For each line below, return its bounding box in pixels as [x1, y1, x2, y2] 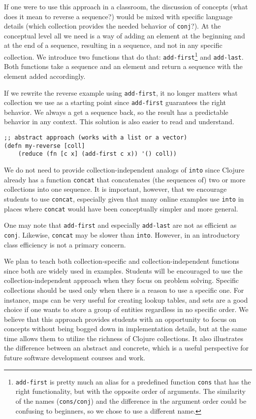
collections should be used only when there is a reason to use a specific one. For [4, 284, 244, 295]
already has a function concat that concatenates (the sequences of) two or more [4, 174, 246, 184]
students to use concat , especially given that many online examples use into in [4, 193, 244, 204]
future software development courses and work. [4, 352, 145, 363]
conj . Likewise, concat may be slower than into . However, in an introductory [4, 229, 240, 240]
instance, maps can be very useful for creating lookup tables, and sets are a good [4, 294, 248, 305]
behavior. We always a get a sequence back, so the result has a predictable [4, 106, 228, 117]
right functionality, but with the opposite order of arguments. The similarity [15, 386, 246, 396]
